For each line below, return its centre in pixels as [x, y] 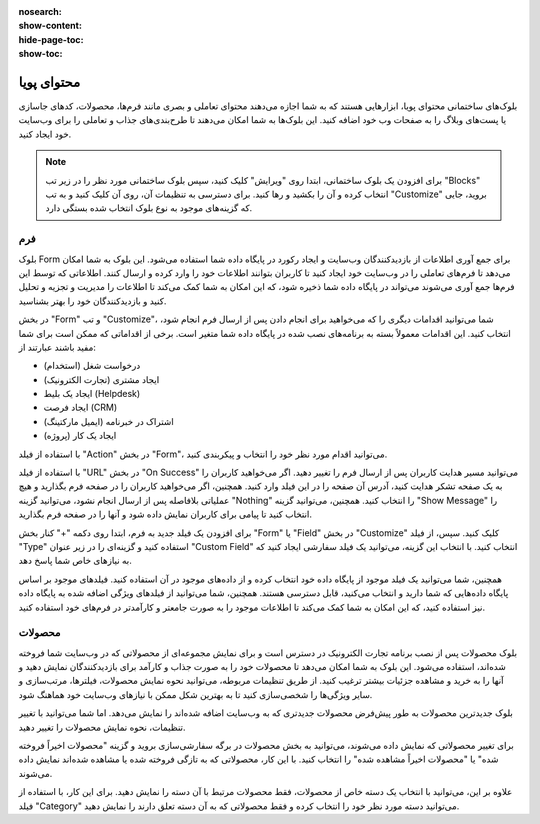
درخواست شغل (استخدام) [92, 366]
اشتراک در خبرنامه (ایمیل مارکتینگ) [108, 421]
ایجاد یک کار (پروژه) [80, 436]
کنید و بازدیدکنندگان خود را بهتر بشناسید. [92, 301]
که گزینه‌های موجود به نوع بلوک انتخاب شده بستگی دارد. [149, 208]
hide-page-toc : [51, 39]
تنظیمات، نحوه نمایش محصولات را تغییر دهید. [102, 727]
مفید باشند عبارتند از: [57, 347]
